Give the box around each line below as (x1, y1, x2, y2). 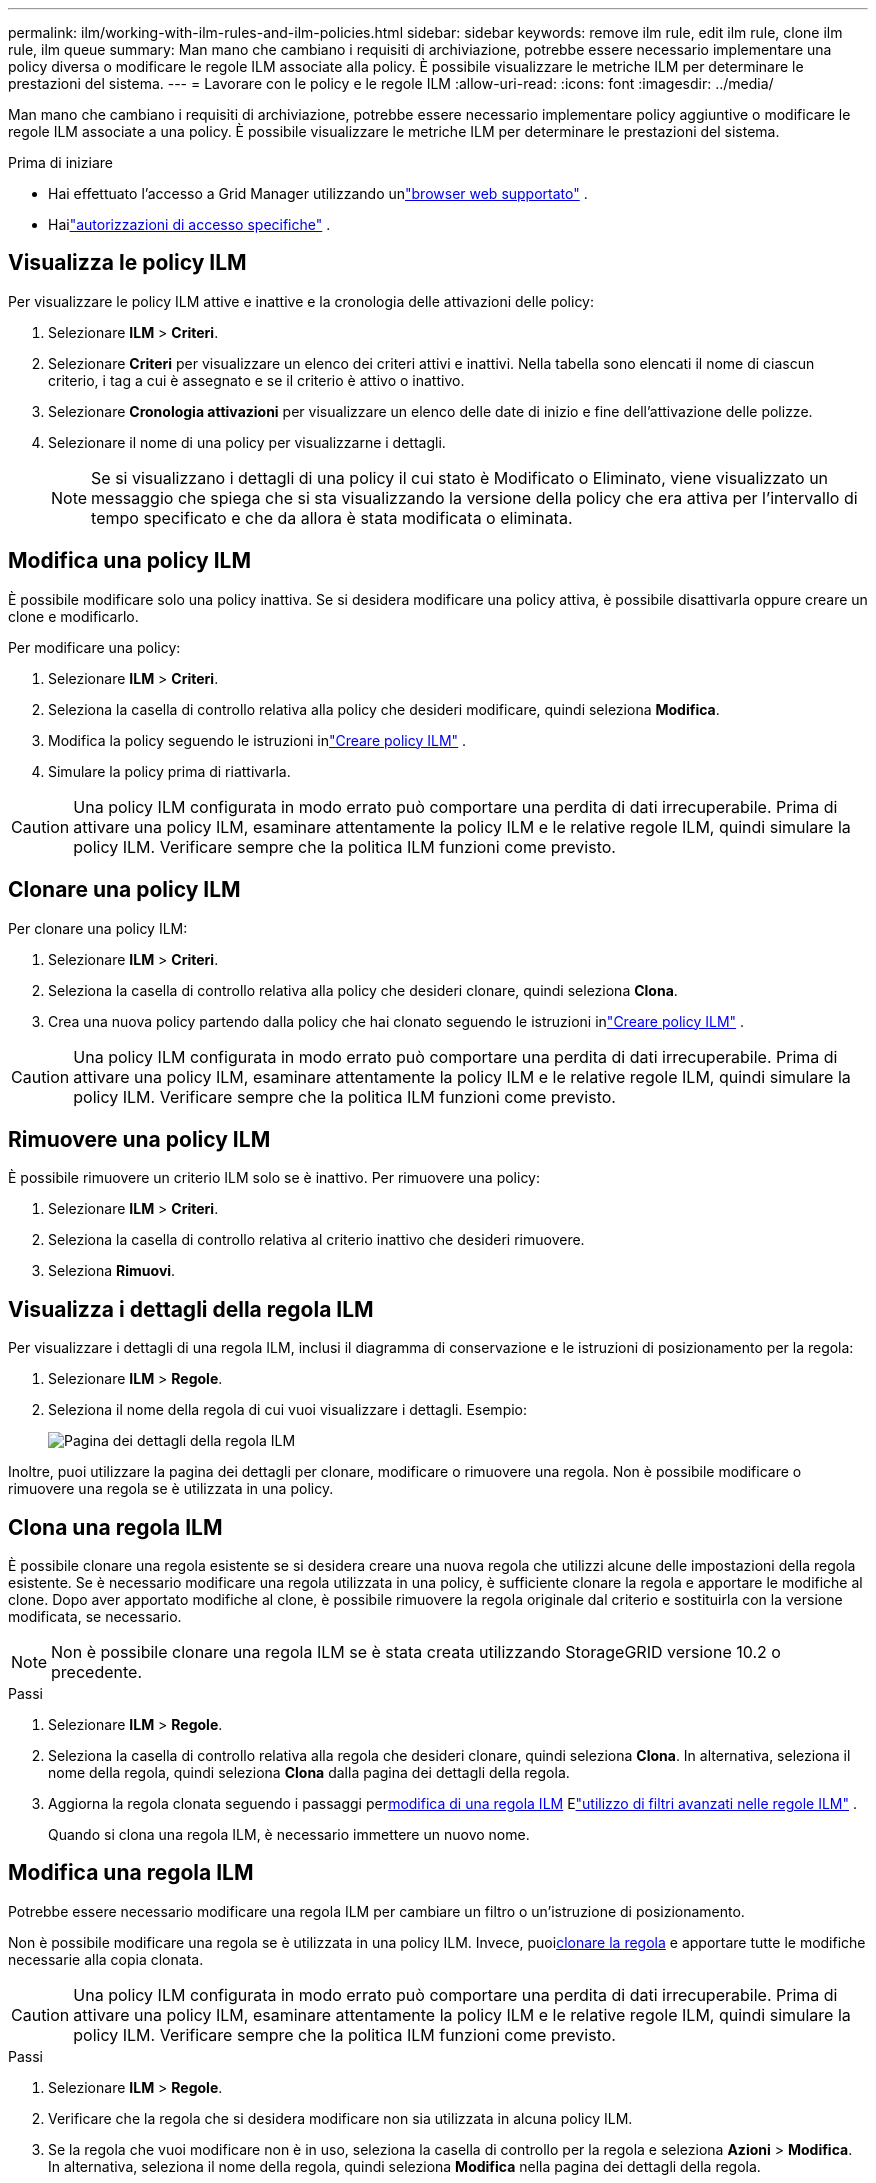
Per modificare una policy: (8, 638, 181, 656)
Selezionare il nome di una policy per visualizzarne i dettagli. (48, 433, 446, 451)
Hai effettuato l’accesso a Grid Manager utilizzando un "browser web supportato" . (48, 185, 588, 202)
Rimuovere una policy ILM (8, 1126, 271, 1152)
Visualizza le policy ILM (8, 250, 247, 276)
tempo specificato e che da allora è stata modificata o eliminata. (91, 507, 573, 528)
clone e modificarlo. (8, 607, 139, 625)
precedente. (51, 1662, 143, 1683)
